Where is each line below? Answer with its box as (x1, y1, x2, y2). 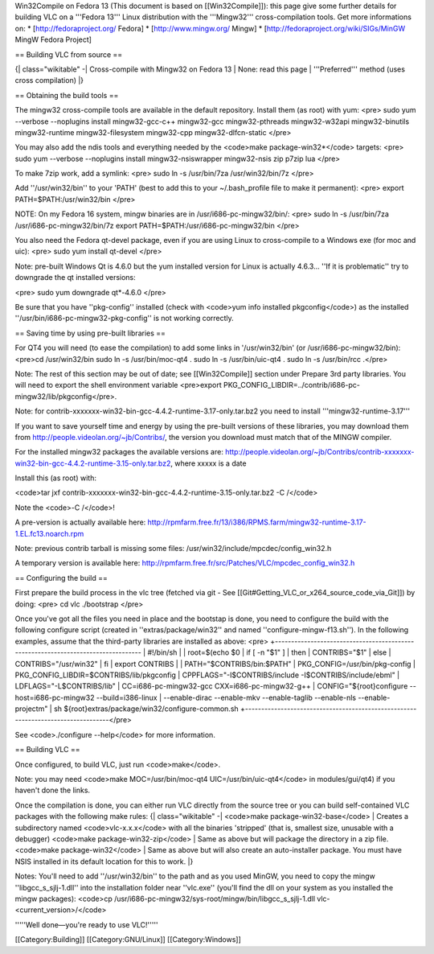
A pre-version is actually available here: (14, 517, 146, 527)
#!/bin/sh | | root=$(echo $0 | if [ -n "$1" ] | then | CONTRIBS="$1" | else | (147, 648, 391, 657)
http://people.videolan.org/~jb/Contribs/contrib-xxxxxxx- (225, 447, 415, 457)
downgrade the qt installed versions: (14, 273, 136, 282)
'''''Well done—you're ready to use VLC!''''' (14, 919, 158, 929)
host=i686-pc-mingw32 (14, 693, 95, 702)
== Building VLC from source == (14, 49, 123, 60)
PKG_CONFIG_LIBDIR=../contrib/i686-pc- (223, 380, 361, 390)
